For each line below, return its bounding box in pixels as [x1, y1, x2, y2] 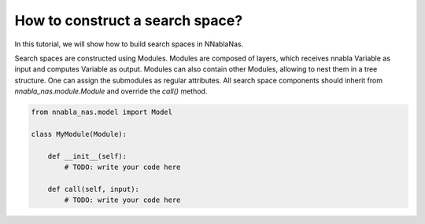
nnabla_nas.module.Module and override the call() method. [14, 86, 208, 96]
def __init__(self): [47, 152, 128, 160]
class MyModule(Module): [31, 130, 128, 138]
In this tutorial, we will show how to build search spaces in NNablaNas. [14, 39, 244, 49]
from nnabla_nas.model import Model [31, 108, 173, 117]
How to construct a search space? [14, 12, 243, 29]
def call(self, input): [47, 185, 139, 193]
